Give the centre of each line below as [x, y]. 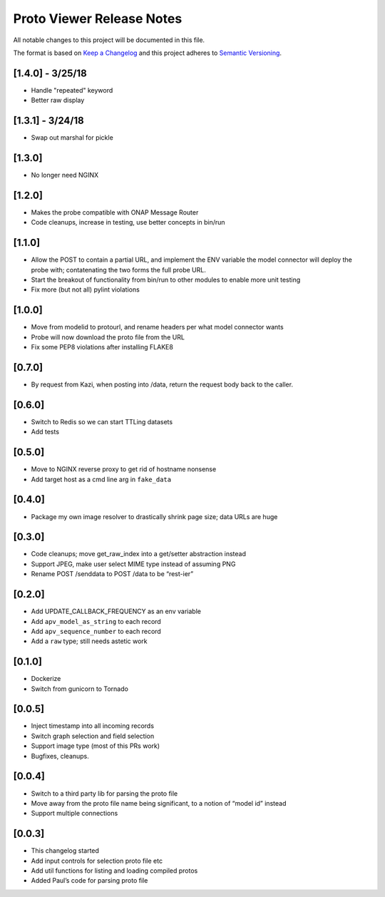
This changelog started [65, 851]
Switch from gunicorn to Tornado [79, 689]
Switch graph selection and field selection [93, 736]
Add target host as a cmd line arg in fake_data [101, 479]
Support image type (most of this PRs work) [96, 746]
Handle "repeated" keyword [72, 90]
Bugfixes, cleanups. [60, 756]
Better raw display [58, 101]
